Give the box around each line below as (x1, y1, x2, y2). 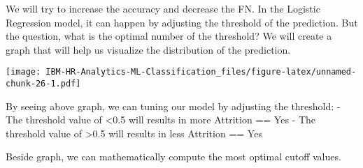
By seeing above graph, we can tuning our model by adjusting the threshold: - (6, 98, 341, 113)
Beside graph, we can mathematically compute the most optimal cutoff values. (6, 149, 341, 164)
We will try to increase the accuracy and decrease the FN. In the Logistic (6, 1, 320, 15)
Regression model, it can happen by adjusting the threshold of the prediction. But (6, 15, 358, 29)
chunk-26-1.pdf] (6, 79, 81, 89)
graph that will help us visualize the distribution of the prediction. (6, 42, 291, 56)
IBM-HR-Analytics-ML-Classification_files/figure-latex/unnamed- (45, 67, 357, 77)
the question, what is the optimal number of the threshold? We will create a (6, 29, 332, 43)
